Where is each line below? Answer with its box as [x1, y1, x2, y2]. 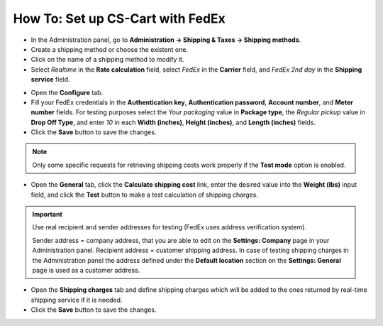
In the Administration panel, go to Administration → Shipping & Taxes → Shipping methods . [30, 36, 301, 44]
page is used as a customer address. [32, 266, 140, 274]
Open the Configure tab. [30, 88, 104, 97]
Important [32, 210, 63, 219]
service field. [30, 75, 70, 84]
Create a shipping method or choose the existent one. [30, 45, 188, 53]
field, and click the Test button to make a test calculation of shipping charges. [30, 190, 259, 199]
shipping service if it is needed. [30, 295, 123, 304]
